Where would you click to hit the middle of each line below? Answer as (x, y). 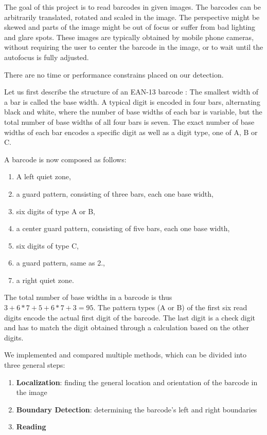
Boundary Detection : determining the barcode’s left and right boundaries (137, 409)
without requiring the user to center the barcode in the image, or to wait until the (134, 47)
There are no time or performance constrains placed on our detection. (114, 74)
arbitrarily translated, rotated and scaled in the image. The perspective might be (132, 17)
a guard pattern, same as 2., (60, 263)
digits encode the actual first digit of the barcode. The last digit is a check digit (130, 317)
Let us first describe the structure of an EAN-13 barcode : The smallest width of (131, 92)
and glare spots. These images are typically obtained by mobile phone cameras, (129, 37)
